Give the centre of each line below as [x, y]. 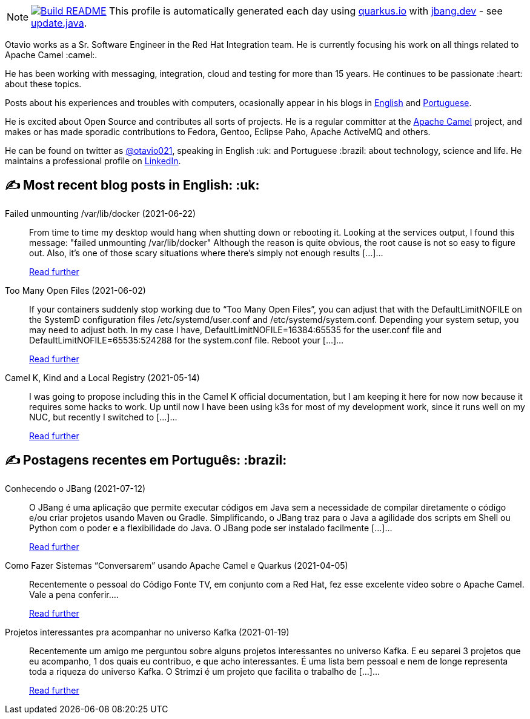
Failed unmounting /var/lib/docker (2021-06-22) [101, 213]
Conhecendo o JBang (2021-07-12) [75, 488]
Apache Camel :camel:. [51, 55]
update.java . [59, 23]
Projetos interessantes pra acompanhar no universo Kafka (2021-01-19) [147, 632]
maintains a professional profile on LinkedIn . [93, 161]
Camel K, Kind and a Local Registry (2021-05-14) [102, 377]
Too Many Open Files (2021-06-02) [75, 290]
